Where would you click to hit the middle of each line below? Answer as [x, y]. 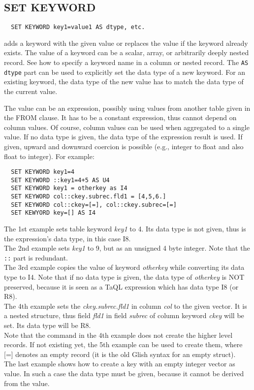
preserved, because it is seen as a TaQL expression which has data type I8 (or [121, 286]
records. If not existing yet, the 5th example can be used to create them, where [123, 344]
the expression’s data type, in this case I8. [67, 238]
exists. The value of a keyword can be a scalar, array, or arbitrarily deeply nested [127, 52]
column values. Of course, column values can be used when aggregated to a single [127, 127]
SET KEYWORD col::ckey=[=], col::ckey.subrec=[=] [94, 205]
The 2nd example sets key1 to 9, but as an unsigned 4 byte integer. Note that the [127, 248]
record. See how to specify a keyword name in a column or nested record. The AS [126, 62]
